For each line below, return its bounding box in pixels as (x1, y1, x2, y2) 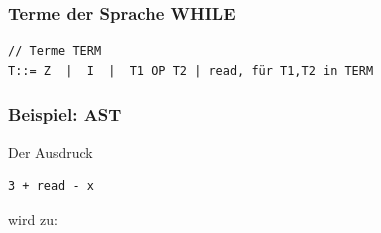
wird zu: (8, 208, 58, 229)
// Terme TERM (8, 44, 102, 59)
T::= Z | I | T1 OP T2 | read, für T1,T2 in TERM (8, 63, 374, 78)
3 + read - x (8, 179, 94, 194)
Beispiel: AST (8, 102, 122, 127)
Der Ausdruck (8, 141, 93, 162)
